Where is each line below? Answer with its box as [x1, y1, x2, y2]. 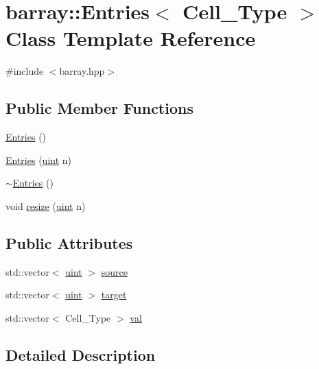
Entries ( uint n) [5, 152, 72, 167]
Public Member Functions [5, 97, 193, 119]
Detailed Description [5, 344, 156, 365]
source [101, 264, 128, 278]
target [101, 287, 127, 302]
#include [5, 64, 44, 78]
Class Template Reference [5, 24, 256, 52]
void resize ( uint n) [5, 198, 86, 213]
